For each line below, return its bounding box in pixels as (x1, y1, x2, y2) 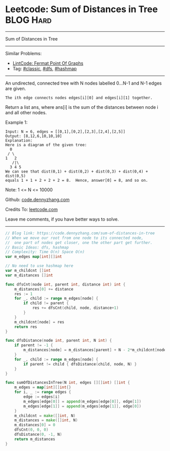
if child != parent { (23, 301, 69, 306)
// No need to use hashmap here (5, 263, 73, 269)
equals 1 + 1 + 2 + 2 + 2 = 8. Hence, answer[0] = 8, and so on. (5, 178, 148, 183)
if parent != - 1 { (14, 343, 53, 348)
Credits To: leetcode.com (5, 206, 58, 212)
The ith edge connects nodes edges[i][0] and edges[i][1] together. (5, 95, 153, 100)
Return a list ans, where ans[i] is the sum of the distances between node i (5, 104, 158, 110)
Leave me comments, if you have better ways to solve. (5, 216, 119, 222)
